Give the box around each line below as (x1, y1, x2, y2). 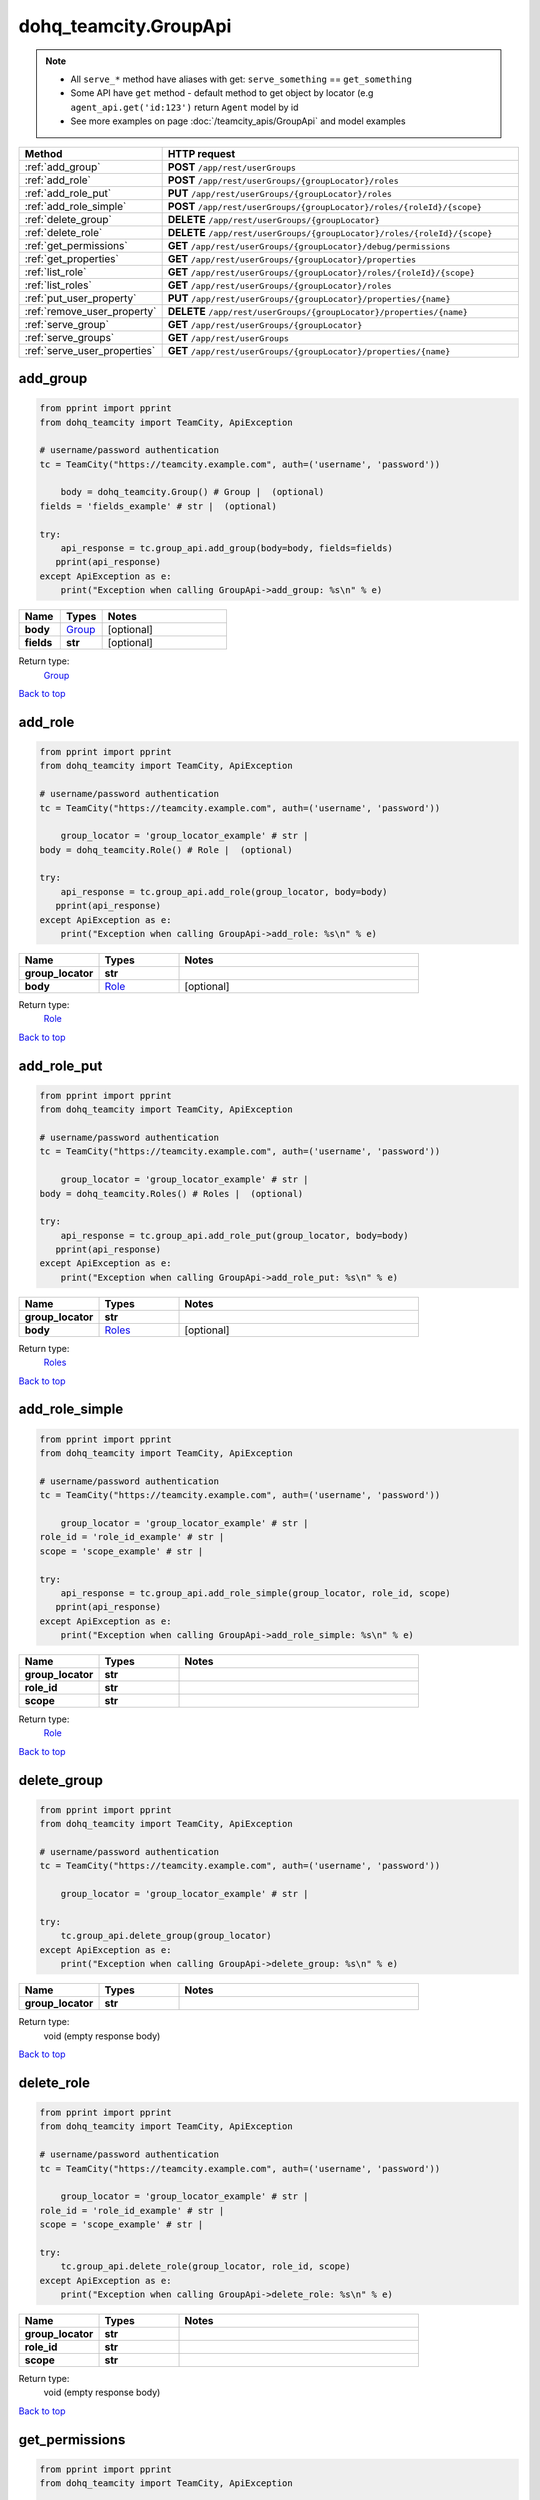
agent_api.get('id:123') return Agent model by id (70, 101, 299, 113)
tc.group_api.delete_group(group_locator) (60, 1930, 272, 1942)
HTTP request (167, 146, 236, 160)
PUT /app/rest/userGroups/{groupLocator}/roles (167, 186, 392, 200)
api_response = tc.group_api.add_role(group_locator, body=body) (60, 886, 388, 897)
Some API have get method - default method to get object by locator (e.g (70, 87, 374, 99)
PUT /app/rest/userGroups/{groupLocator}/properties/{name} (167, 291, 451, 305)
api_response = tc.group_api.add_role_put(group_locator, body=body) (60, 1230, 409, 1241)
